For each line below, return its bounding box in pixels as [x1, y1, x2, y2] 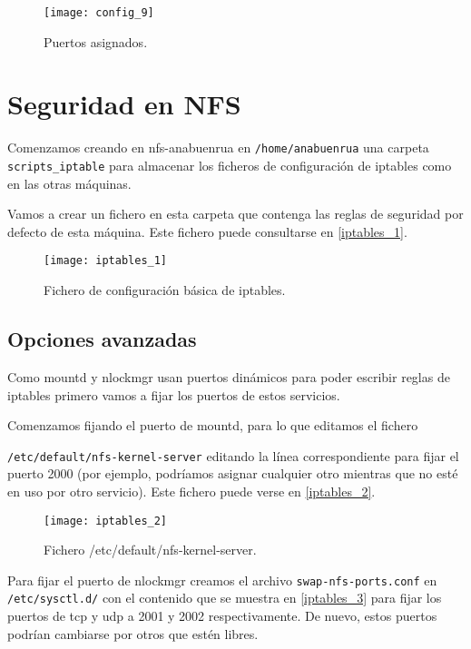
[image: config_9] [44, 6, 154, 19]
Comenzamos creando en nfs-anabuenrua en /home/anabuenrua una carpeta [7, 138, 429, 157]
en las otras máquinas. [7, 173, 132, 192]
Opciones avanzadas [7, 325, 197, 353]
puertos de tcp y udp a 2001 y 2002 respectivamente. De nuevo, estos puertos [7, 606, 437, 625]
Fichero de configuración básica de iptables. [44, 280, 286, 300]
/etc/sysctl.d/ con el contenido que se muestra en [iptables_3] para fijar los [7, 588, 442, 607]
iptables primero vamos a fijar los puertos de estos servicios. [7, 385, 340, 404]
